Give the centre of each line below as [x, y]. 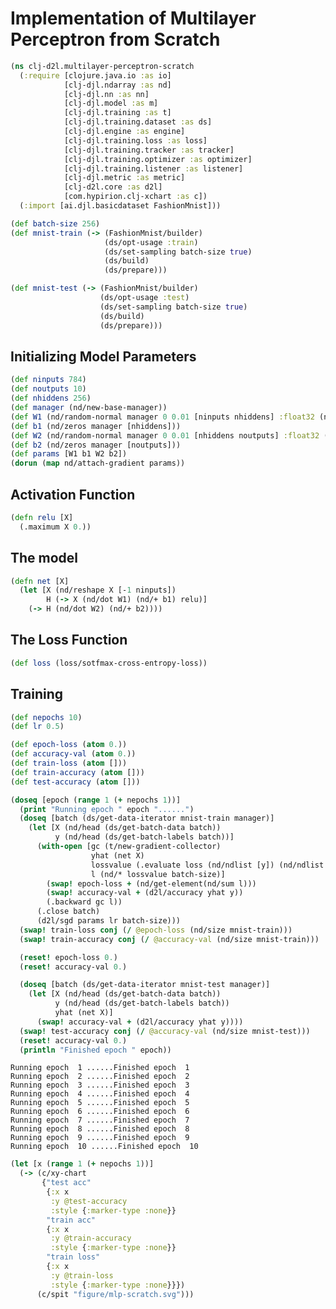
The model [44, 558]
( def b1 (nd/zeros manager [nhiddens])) [96, 426]
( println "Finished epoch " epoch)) [95, 1050]
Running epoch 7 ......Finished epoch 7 [100, 1120]
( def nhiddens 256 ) [51, 398]
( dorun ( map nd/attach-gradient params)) [98, 463]
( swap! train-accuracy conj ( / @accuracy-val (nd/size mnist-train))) [169, 939]
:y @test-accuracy [89, 1201]
